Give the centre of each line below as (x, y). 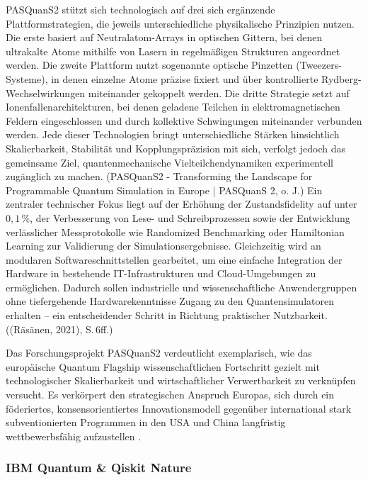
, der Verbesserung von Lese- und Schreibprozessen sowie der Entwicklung (190, 217)
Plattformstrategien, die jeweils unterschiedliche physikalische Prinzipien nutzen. (180, 23)
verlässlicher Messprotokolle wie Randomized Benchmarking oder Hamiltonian (175, 231)
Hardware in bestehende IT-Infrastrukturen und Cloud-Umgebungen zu (161, 273)
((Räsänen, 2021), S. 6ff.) (59, 329)
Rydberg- (341, 78)
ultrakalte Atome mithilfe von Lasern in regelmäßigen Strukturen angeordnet (173, 51)
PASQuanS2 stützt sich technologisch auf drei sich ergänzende (140, 9)
